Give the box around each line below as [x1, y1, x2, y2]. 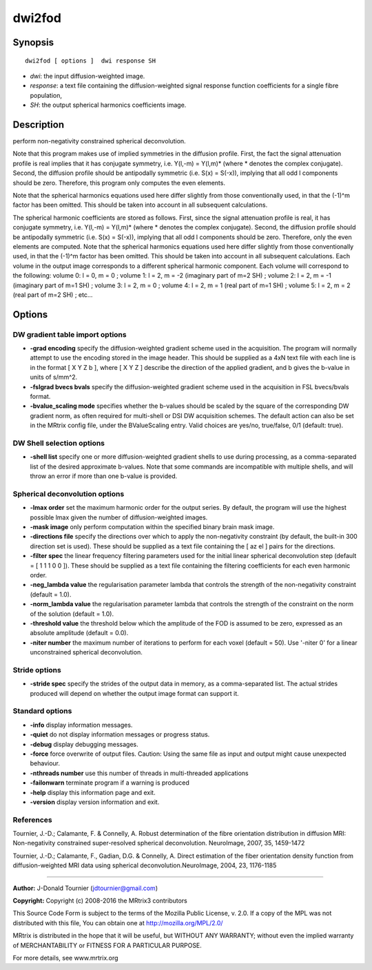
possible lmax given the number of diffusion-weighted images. [30, 513, 208, 522]
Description [12, 118, 65, 130]
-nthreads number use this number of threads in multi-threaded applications [30, 769, 249, 777]
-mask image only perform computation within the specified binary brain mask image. [30, 523, 275, 531]
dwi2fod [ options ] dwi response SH [25, 56, 156, 65]
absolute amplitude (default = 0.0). [30, 629, 129, 637]
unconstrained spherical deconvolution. [30, 648, 143, 657]
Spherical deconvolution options [12, 489, 125, 499]
